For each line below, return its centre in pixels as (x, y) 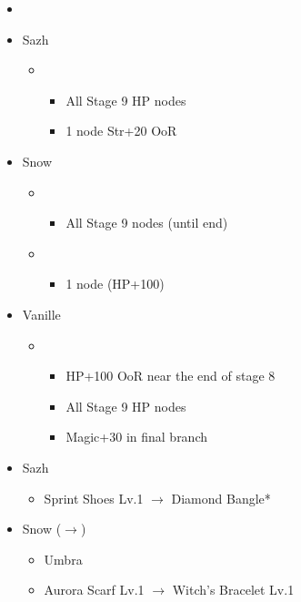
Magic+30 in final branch (137, 437)
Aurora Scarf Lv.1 (94, 590)
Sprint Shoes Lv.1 (94, 498)
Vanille (41, 314)
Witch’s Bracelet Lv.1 (233, 590)
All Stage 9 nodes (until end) (147, 223)
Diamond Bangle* (221, 498)
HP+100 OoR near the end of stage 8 (171, 376)
